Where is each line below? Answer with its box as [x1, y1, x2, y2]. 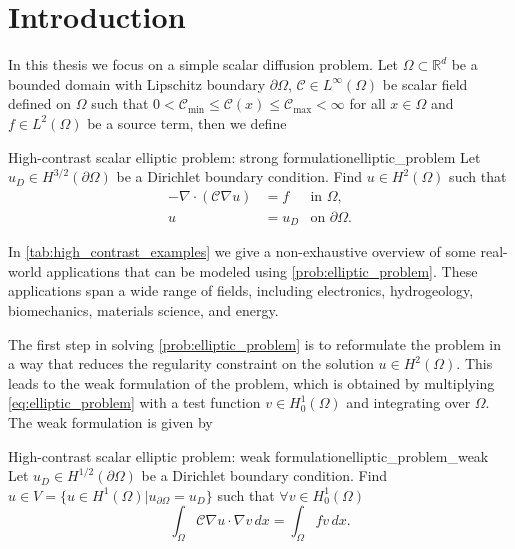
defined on [8, 93, 72, 114]
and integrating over [346, 392, 471, 413]
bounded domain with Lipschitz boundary [8, 73, 266, 94]
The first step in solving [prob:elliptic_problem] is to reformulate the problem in [8, 333, 501, 354]
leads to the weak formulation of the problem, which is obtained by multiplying [8, 372, 495, 393]
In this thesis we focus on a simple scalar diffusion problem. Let [8, 54, 399, 75]
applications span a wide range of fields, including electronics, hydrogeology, [8, 280, 474, 301]
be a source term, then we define [87, 112, 287, 133]
